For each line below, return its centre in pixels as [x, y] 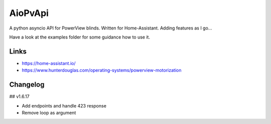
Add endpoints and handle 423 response [64, 105]
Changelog [27, 85]
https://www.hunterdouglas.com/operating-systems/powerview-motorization [102, 70]
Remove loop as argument [49, 112]
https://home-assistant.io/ [49, 63]
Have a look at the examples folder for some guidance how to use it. [80, 37]
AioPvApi [29, 13]
